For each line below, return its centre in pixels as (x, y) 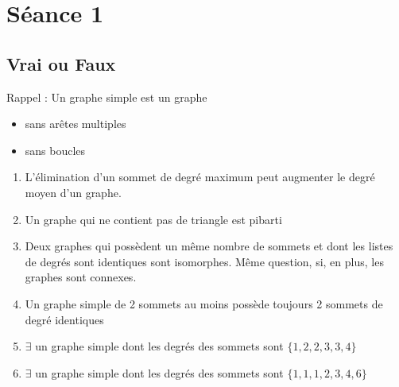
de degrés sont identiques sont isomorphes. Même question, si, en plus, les (204, 261)
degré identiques (64, 319)
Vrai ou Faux (61, 63)
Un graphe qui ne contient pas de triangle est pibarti (153, 219)
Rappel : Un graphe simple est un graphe (107, 97)
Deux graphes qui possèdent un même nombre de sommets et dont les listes (209, 246)
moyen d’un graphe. (73, 192)
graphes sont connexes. (81, 277)
